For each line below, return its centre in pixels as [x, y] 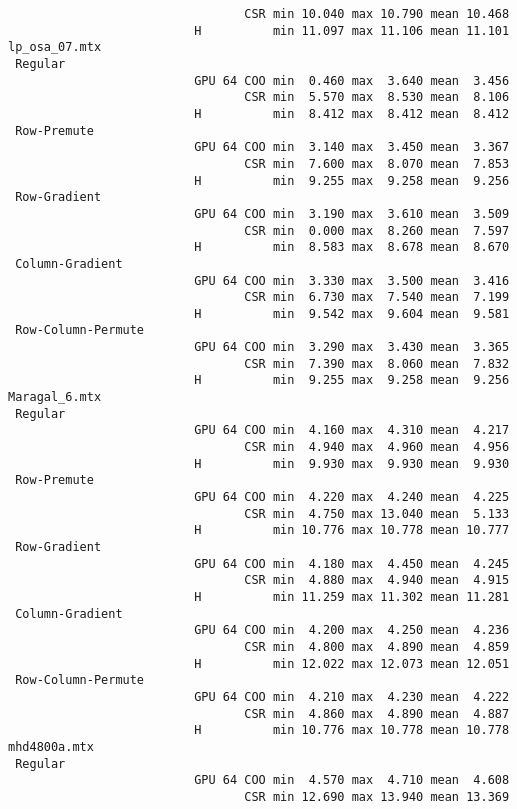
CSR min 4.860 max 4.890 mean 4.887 [377, 713]
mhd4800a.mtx [51, 746]
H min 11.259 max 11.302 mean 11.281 [352, 596]
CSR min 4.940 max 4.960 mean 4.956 [377, 447]
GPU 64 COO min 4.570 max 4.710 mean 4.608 [352, 780]
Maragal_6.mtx [55, 397]
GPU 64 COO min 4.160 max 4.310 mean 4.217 [352, 430]
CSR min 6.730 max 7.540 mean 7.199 [377, 297]
